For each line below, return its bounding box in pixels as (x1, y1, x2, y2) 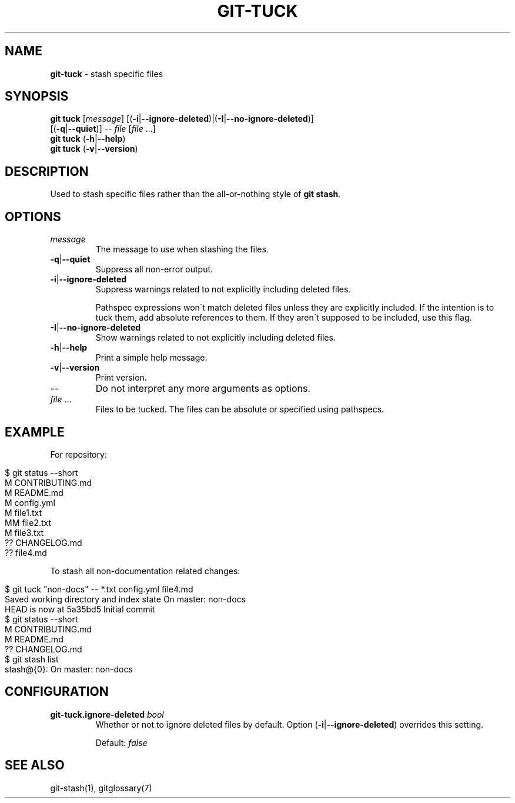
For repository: (50, 449, 107, 459)
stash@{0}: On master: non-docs (5, 664, 133, 674)
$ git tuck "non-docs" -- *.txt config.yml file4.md (5, 584, 193, 594)
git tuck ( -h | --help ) (50, 134, 126, 144)
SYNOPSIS (5, 89, 69, 104)
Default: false (95, 737, 148, 748)
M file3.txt (5, 527, 44, 538)
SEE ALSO (5, 758, 65, 773)
